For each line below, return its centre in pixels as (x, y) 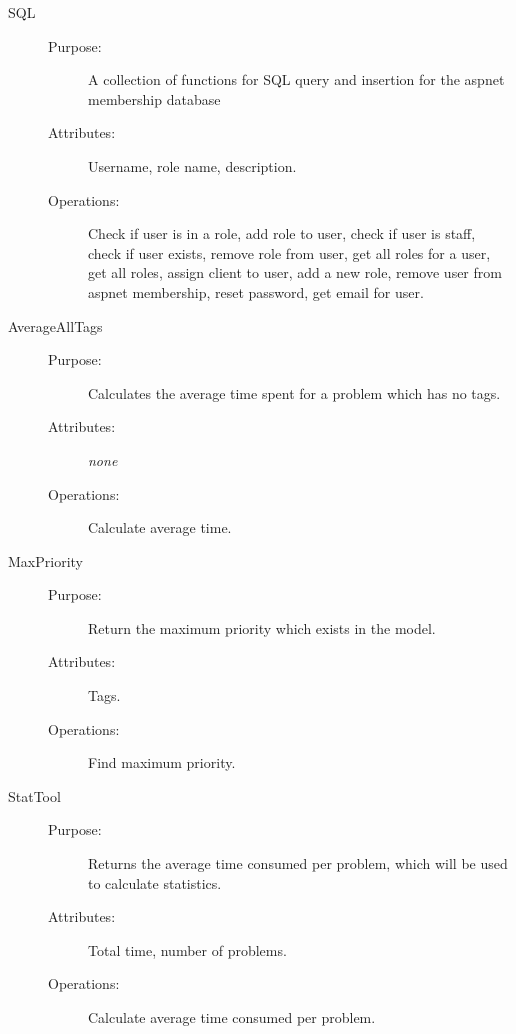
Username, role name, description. (192, 165)
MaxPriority (45, 560)
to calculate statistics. (155, 882)
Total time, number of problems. (187, 949)
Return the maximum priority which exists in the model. (262, 627)
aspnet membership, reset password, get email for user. (256, 291)
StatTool (34, 795)
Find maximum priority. (162, 762)
